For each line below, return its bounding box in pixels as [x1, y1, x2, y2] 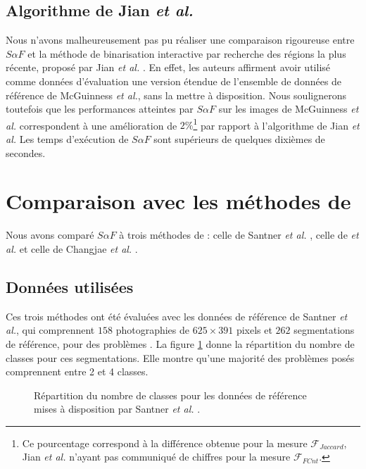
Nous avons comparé [6, 227, 94, 242]
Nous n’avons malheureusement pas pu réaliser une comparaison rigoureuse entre [6, 32, 355, 47]
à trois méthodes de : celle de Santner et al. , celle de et [119, 227, 359, 242]
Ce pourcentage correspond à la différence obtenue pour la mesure [22, 435, 308, 450]
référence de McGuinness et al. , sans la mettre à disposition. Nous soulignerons [6, 87, 346, 102]
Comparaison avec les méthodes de [6, 187, 351, 215]
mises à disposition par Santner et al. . [34, 401, 201, 416]
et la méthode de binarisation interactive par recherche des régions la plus [27, 46, 346, 61]
